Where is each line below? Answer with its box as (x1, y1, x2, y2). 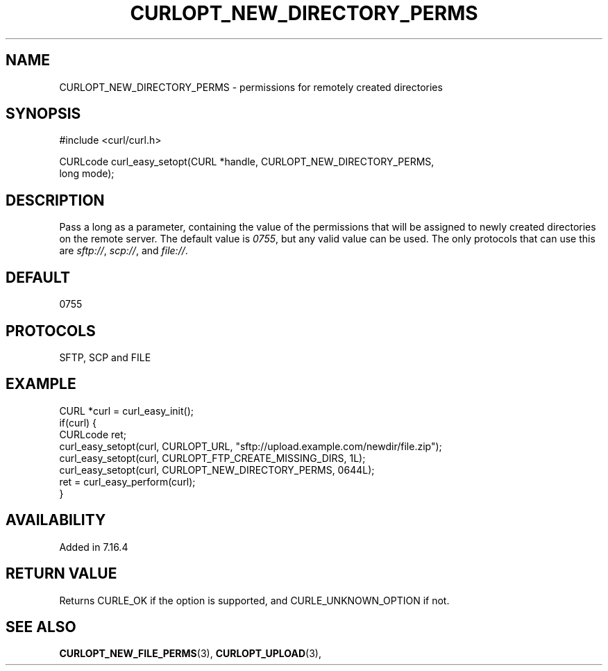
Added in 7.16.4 (59, 540, 128, 553)
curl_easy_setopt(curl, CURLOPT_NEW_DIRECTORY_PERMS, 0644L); (59, 463, 375, 476)
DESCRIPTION (6, 191, 105, 209)
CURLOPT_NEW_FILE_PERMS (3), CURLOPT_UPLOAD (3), (59, 647, 321, 660)
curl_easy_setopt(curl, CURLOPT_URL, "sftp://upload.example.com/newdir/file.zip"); (59, 440, 442, 452)
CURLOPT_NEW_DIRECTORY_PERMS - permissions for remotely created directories (59, 81, 443, 93)
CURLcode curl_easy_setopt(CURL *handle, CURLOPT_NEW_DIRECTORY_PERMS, (59, 156, 434, 168)
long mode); (59, 167, 115, 180)
